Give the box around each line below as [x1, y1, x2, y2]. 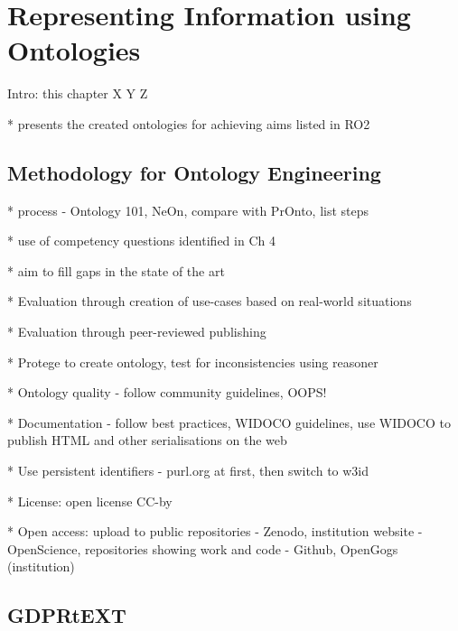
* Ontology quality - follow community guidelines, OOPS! [7, 383, 327, 402]
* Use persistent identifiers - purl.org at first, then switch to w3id [7, 461, 369, 480]
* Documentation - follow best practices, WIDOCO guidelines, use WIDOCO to [7, 413, 451, 431]
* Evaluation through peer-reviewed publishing [7, 322, 266, 341]
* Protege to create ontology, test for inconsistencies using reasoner [7, 352, 379, 371]
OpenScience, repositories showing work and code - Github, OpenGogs [7, 539, 398, 558]
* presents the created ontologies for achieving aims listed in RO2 [7, 114, 370, 133]
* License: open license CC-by [7, 491, 173, 510]
